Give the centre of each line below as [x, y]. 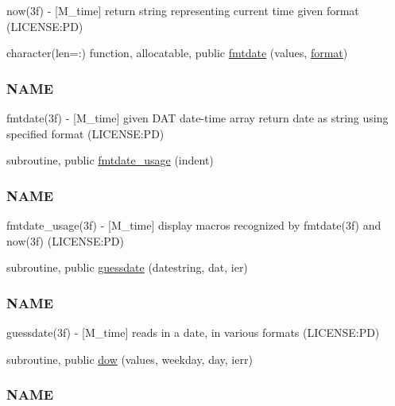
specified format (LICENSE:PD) [85, 133]
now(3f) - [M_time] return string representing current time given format [183, 10]
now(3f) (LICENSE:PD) [66, 240]
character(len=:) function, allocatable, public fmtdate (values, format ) [177, 53]
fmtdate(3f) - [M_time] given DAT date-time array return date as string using [197, 118]
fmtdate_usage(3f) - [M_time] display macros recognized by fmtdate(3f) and [194, 225]
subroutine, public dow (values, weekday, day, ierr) [130, 359]
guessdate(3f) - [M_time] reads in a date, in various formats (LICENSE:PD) [193, 332]
